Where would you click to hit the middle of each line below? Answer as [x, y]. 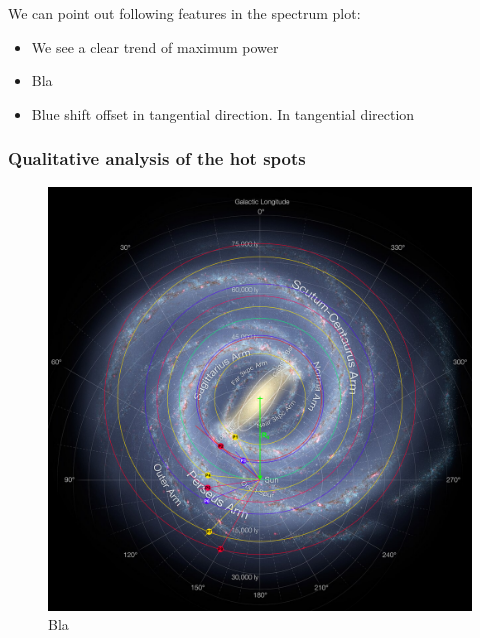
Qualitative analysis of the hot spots [157, 158]
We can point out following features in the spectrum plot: [184, 13]
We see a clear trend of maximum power [155, 46]
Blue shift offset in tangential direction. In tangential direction [223, 113]
